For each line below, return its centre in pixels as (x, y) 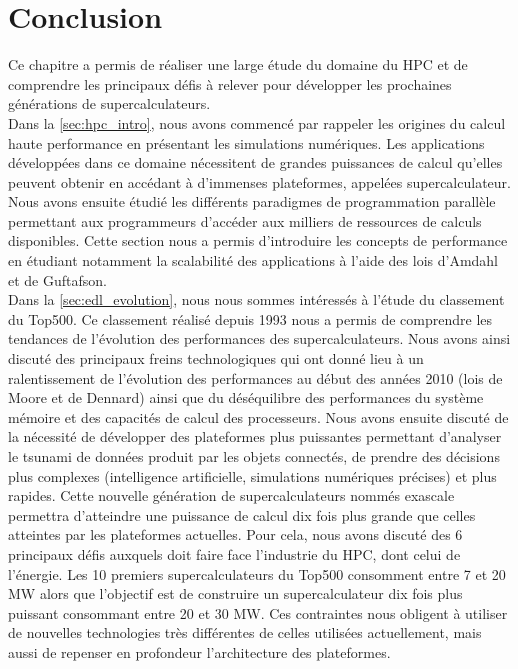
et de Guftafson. (57, 279)
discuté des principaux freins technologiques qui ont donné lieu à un (216, 358)
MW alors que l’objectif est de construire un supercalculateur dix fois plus (235, 593)
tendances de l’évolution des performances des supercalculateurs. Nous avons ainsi (259, 338)
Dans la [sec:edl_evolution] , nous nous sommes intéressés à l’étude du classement (256, 299)
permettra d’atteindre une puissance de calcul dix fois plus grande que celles (242, 514)
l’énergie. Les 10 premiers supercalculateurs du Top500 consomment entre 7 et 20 (257, 573)
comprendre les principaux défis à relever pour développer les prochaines (230, 83)
